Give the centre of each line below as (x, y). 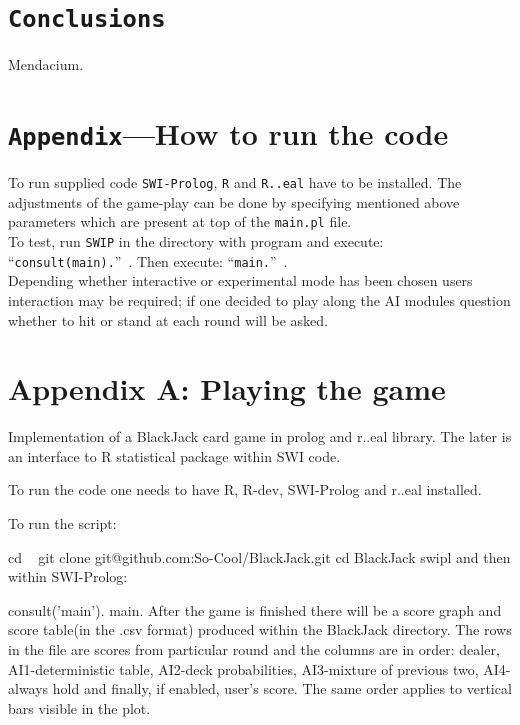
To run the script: (62, 523)
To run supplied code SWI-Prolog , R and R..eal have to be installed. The (235, 182)
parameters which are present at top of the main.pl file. (180, 221)
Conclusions (87, 19)
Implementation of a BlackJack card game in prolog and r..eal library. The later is (260, 436)
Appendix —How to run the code (228, 133)
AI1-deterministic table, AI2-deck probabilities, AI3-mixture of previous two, (243, 668)
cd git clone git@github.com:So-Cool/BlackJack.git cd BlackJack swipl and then (259, 556)
